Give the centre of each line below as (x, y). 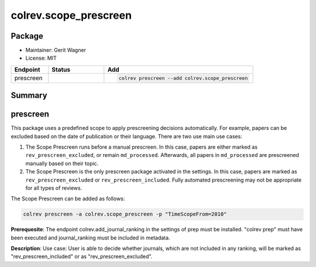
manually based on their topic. (62, 163)
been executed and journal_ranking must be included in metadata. (90, 238)
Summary (29, 96)
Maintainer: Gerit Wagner (56, 50)
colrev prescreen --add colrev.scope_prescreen (183, 78)
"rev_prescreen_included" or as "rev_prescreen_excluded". (82, 256)
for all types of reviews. (54, 188)
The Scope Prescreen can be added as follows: (68, 198)
